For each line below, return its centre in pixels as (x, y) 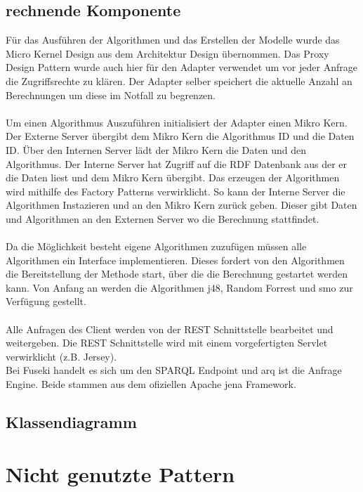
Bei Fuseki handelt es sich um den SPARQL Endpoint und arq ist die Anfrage (174, 370)
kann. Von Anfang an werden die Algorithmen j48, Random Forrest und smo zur (179, 287)
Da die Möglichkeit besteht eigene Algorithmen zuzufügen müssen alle (156, 246)
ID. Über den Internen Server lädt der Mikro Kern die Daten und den (156, 149)
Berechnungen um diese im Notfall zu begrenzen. (111, 95)
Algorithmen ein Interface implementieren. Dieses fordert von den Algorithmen (175, 260)
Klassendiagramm (71, 422)
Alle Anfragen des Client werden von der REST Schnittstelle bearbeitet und (170, 329)
